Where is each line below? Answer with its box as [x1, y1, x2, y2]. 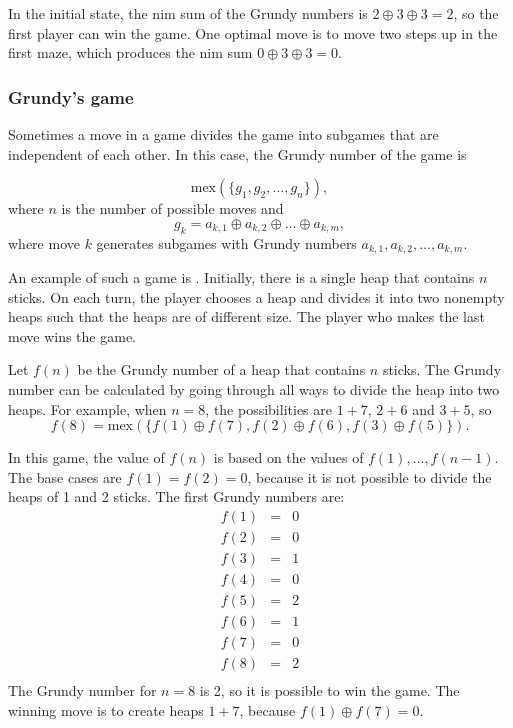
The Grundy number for [8, 680, 157, 701]
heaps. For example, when [8, 398, 167, 419]
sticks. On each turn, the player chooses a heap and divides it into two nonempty [8, 286, 505, 307]
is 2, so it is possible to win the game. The [199, 680, 460, 701]
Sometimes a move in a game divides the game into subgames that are [8, 124, 439, 144]
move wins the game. [8, 325, 136, 346]
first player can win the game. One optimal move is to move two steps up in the [8, 22, 498, 43]
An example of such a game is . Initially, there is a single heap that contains [8, 267, 475, 288]
